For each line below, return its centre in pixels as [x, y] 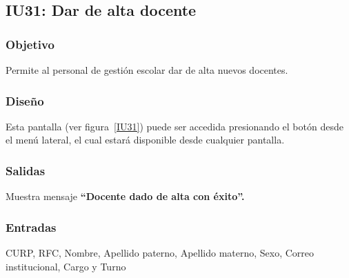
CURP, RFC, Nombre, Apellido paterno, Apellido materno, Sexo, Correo [160, 253]
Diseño [25, 100]
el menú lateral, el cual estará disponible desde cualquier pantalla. [145, 140]
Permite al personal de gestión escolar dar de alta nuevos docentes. [147, 70]
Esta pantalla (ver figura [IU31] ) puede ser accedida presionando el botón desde [174, 126]
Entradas [31, 227]
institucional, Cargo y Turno [66, 266]
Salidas [26, 170]
